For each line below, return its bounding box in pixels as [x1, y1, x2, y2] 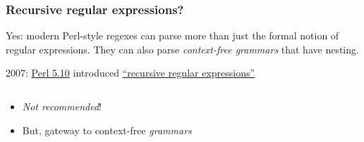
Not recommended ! [22, 99, 102, 113]
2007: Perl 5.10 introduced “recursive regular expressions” [6, 65, 255, 80]
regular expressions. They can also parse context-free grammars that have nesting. [6, 41, 359, 56]
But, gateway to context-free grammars [22, 122, 192, 137]
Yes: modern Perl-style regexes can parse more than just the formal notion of [6, 28, 339, 43]
